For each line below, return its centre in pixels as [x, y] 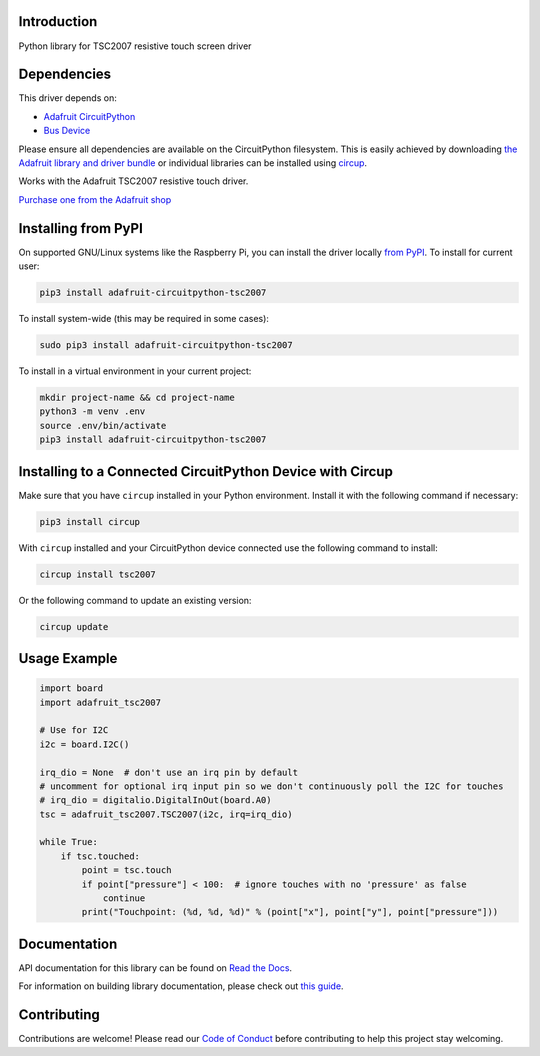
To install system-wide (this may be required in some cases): [144, 319]
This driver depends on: [67, 98]
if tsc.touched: [100, 856]
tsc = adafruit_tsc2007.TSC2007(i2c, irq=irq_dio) [166, 814]
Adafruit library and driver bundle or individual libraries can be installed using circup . [193, 162]
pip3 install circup [89, 521]
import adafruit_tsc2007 [100, 702]
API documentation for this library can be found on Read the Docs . [155, 967]
